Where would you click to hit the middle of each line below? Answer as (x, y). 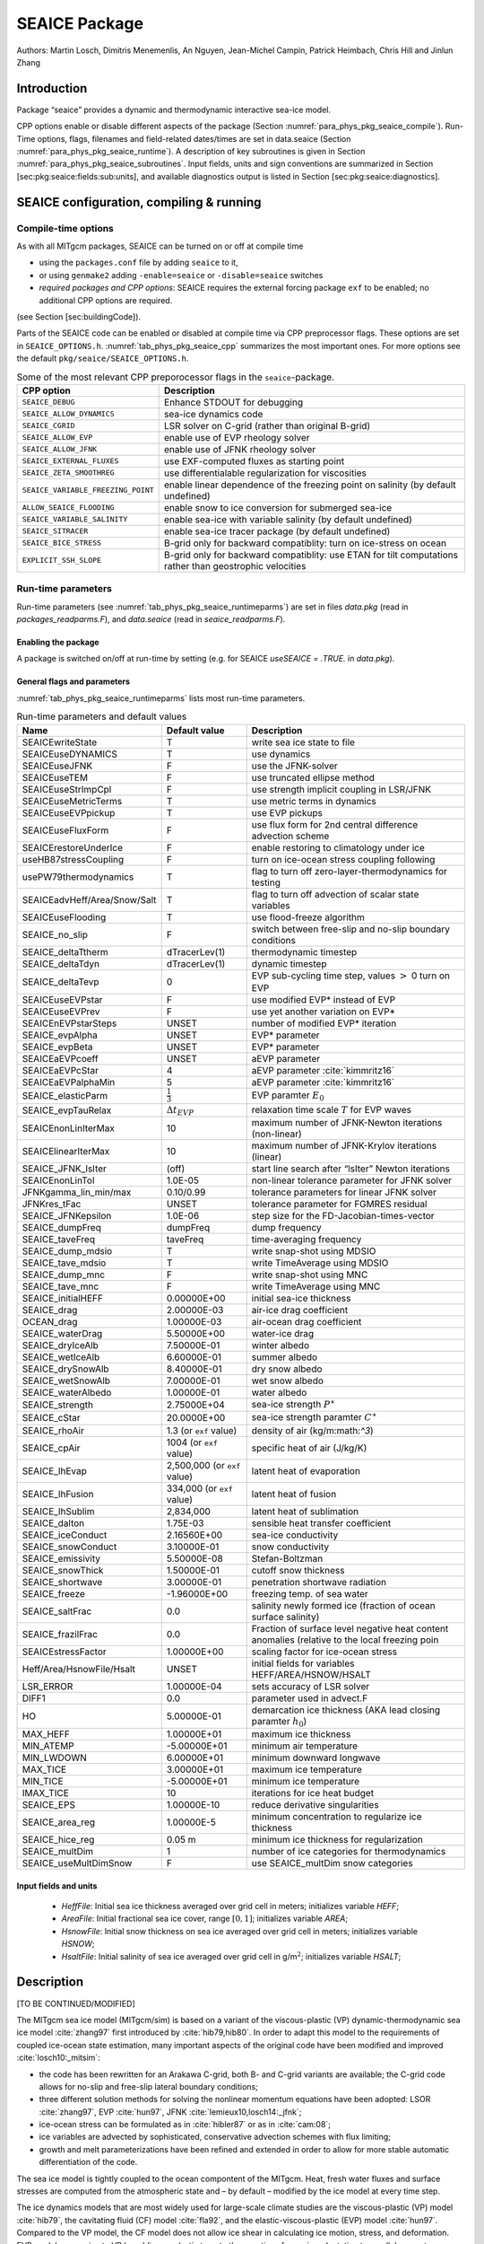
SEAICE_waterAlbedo (67, 1392)
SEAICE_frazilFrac (60, 1634)
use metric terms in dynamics (314, 801)
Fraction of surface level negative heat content (350, 1628)
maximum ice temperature (307, 1770)
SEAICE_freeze (53, 1593)
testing (266, 882)
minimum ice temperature (306, 1782)
